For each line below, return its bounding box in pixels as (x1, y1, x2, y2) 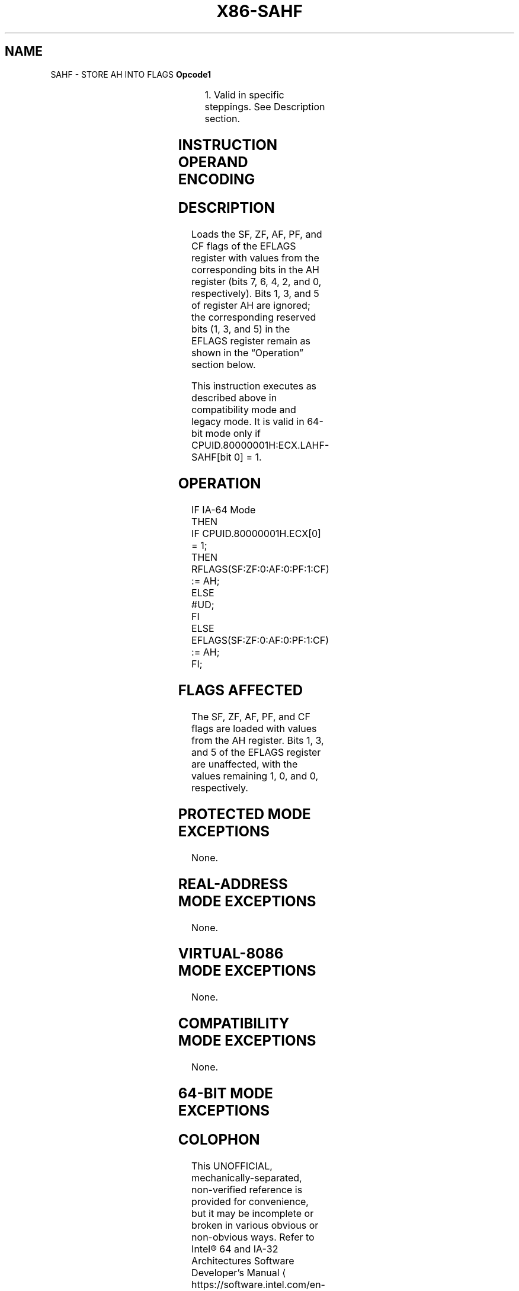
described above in (191, 392, 277, 404)
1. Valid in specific (204, 88, 284, 101)
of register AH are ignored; (191, 299, 310, 312)
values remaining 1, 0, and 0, (191, 769, 319, 782)
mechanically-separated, (191, 1171, 302, 1184)
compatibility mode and (191, 404, 296, 416)
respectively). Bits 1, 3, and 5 (191, 287, 319, 300)
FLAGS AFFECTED (178, 682, 303, 699)
